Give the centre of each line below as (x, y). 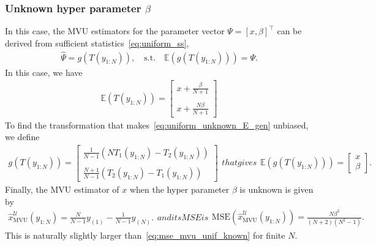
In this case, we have (44, 72)
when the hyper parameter (179, 189)
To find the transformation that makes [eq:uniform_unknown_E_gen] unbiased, (157, 125)
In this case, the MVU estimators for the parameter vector (115, 31)
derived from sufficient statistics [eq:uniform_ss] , (97, 43)
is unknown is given (276, 189)
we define (22, 137)
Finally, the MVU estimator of (62, 189)
